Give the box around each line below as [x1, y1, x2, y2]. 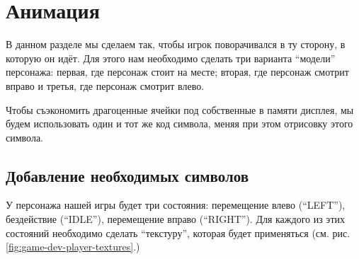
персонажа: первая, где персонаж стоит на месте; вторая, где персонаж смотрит [6, 64, 349, 79]
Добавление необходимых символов [6, 164, 249, 186]
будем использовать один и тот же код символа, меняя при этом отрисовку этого [6, 116, 353, 131]
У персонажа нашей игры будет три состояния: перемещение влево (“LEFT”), [6, 197, 346, 212]
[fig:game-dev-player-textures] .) [6, 239, 140, 254]
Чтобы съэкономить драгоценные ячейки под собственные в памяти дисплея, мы [6, 102, 354, 117]
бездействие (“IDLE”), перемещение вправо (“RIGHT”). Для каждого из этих [6, 212, 345, 226]
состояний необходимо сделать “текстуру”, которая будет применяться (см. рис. [6, 225, 351, 240]
